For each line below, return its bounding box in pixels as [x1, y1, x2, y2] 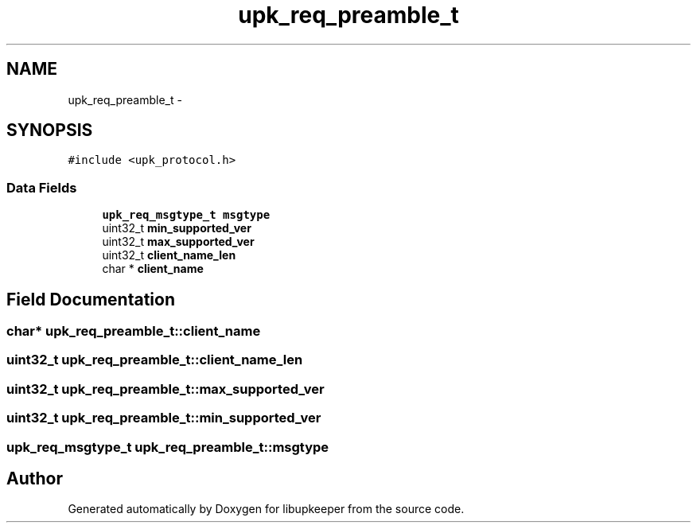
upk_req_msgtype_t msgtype [102, 208, 271, 222]
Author [6, 468, 63, 488]
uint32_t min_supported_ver [102, 221, 251, 235]
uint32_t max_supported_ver [102, 235, 255, 249]
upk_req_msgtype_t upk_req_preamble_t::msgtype [6, 438, 329, 455]
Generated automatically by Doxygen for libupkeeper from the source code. [68, 502, 465, 516]
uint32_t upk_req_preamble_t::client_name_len [6, 352, 303, 368]
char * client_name [102, 262, 204, 276]
